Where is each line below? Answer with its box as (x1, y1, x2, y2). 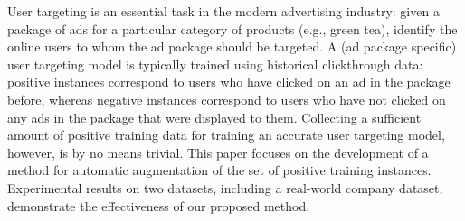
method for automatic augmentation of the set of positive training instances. (7, 161, 432, 180)
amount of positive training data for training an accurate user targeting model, (7, 125, 445, 144)
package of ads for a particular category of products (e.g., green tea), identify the (7, 19, 458, 38)
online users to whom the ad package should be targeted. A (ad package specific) (7, 37, 457, 56)
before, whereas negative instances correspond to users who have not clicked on (7, 89, 446, 108)
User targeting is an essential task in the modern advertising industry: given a (7, 2, 440, 20)
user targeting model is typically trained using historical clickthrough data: (7, 54, 423, 73)
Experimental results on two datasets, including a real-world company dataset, (7, 178, 443, 197)
